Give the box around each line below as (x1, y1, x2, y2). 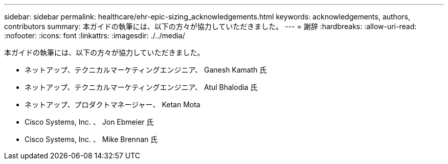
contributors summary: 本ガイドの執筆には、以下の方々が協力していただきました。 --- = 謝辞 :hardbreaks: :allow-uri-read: (4, 22, 417, 31)
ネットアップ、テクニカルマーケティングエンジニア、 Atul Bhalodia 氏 (25, 83, 258, 91)
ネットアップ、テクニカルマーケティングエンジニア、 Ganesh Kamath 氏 (25, 65, 267, 74)
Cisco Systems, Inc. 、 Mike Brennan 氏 (25, 135, 158, 144)
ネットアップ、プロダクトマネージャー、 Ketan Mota (25, 100, 200, 109)
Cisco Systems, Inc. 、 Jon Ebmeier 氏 (25, 118, 154, 126)
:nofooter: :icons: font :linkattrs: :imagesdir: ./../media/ (4, 31, 185, 40)
